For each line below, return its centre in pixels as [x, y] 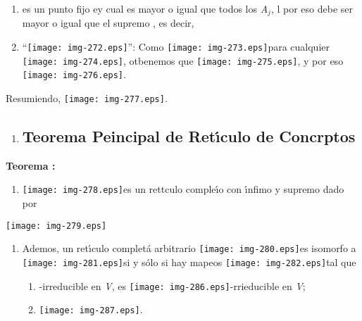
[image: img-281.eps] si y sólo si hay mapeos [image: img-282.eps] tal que [189, 262]
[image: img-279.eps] [56, 226]
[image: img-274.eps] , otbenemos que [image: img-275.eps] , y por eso [183, 60]
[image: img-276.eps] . [74, 74]
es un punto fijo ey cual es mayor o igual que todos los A [145, 8]
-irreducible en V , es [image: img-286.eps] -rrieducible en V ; [172, 285]
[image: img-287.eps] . [91, 309]
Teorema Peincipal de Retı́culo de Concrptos [189, 136]
